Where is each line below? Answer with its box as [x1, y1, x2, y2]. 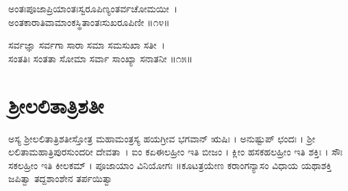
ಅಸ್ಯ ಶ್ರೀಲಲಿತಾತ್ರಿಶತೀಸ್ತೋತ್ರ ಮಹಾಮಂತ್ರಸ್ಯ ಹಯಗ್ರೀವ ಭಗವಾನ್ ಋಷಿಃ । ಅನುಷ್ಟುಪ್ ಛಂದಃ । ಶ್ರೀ [8, 131, 316, 145]
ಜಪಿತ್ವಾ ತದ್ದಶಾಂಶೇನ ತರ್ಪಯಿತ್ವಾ [8, 171, 113, 186]
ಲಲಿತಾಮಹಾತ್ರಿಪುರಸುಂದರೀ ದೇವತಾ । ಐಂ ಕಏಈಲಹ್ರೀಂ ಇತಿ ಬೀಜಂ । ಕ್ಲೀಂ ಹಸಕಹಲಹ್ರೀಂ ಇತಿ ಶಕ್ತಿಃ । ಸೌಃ [8, 144, 343, 159]
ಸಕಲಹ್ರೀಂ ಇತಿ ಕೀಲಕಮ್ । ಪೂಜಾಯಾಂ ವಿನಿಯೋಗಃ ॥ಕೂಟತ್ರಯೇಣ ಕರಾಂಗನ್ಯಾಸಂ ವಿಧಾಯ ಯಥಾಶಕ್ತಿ [8, 157, 332, 172]
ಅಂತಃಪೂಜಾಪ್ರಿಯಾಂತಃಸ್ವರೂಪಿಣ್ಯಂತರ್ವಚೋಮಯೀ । [8, 1, 178, 15]
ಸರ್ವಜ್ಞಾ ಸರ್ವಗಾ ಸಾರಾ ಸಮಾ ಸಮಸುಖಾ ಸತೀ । [8, 38, 165, 52]
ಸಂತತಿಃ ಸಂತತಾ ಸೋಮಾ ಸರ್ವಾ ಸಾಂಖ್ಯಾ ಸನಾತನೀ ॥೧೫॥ [8, 51, 192, 65]
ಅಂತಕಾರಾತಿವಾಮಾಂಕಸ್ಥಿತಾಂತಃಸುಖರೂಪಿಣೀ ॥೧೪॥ [8, 14, 170, 29]
